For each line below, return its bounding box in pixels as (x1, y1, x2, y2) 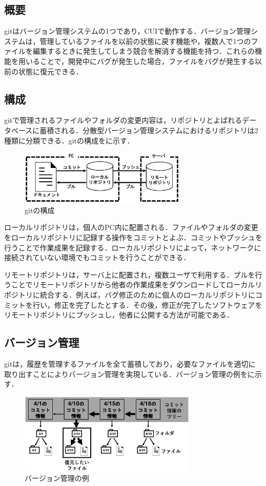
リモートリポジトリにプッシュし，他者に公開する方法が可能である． (4, 309, 234, 320)
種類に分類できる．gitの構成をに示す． (4, 135, 134, 145)
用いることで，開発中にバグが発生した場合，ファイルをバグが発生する (18, 55, 255, 66)
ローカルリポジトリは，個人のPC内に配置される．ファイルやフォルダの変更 (4, 222, 258, 233)
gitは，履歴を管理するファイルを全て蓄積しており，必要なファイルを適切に (4, 358, 256, 369)
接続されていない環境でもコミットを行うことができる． (4, 252, 191, 263)
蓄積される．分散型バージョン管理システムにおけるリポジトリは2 (39, 124, 258, 135)
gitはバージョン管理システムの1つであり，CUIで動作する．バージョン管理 (4, 26, 251, 36)
